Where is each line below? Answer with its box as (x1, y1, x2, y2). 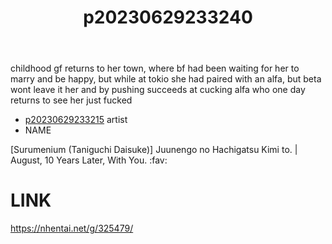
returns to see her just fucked (10, 94, 133, 106)
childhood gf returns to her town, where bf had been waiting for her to (10, 62, 300, 75)
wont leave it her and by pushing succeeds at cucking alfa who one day (10, 84, 306, 96)
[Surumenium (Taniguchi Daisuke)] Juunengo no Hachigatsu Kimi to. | (10, 144, 298, 156)
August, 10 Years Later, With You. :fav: (10, 154, 168, 166)
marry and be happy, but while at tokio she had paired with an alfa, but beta (10, 73, 322, 85)
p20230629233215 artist (24, 114, 128, 126)
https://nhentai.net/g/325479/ (10, 222, 134, 235)
